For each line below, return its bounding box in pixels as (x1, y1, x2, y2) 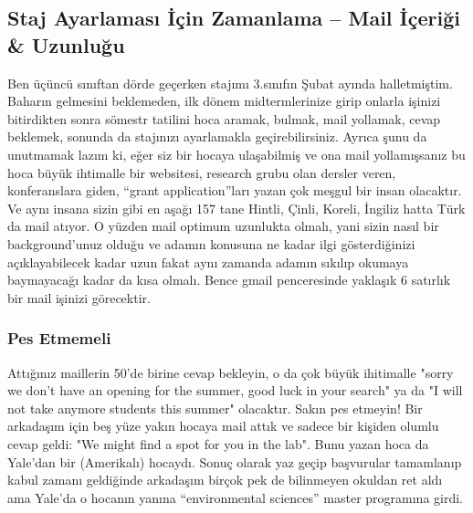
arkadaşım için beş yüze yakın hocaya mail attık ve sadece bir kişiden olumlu (7, 416, 439, 435)
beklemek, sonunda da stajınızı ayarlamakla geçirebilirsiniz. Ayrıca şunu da (7, 127, 427, 146)
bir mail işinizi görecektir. (7, 288, 151, 307)
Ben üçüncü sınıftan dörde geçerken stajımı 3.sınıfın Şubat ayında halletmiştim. (7, 73, 453, 92)
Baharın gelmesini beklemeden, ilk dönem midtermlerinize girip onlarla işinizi (7, 91, 441, 110)
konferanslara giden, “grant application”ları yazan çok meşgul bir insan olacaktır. (7, 181, 462, 200)
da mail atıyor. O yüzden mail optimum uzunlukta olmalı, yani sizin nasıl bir (7, 216, 439, 236)
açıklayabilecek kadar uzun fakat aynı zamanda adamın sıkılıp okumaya (7, 252, 409, 271)
